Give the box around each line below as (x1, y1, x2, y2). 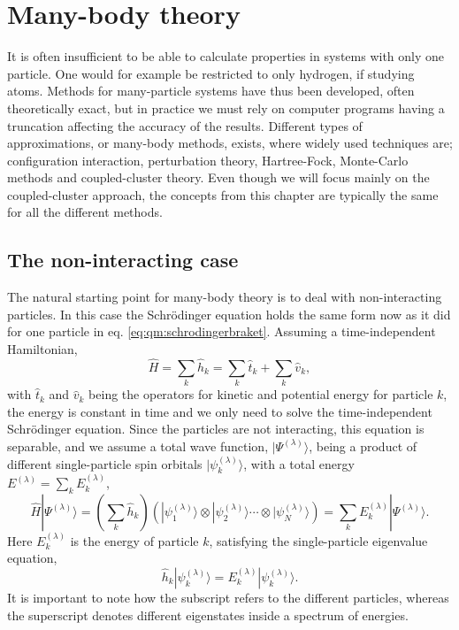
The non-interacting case (7, 246, 239, 273)
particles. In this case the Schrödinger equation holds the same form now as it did (7, 304, 451, 323)
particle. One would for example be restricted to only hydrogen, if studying (7, 64, 415, 82)
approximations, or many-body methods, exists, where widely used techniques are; (7, 134, 453, 152)
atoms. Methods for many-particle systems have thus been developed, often (7, 81, 415, 100)
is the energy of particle (70, 531, 199, 549)
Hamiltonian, (7, 340, 78, 358)
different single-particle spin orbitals (7, 454, 203, 472)
